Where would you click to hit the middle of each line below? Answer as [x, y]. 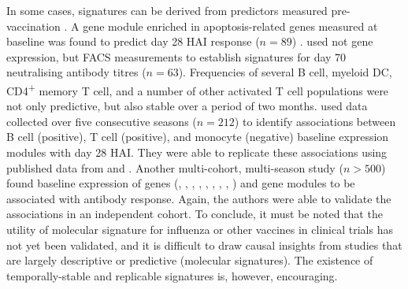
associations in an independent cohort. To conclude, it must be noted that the [195, 214]
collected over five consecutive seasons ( [102, 121]
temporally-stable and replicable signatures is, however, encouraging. [172, 275]
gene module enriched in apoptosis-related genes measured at [230, 26]
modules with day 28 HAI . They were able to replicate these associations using [197, 152]
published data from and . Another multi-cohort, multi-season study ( [175, 167]
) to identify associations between [315, 121]
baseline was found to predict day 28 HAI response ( [133, 41]
